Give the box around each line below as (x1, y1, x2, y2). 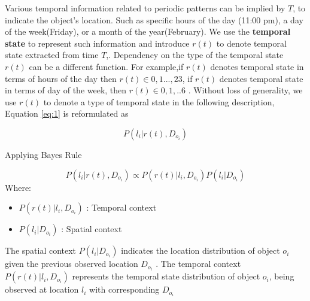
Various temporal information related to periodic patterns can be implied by (5, 2, 285, 14)
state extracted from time (5, 48, 99, 61)
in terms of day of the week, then (5, 84, 127, 96)
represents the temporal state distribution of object (72, 270, 260, 282)
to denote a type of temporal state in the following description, (43, 95, 275, 108)
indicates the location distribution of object (121, 244, 280, 257)
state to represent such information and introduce (5, 37, 190, 49)
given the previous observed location (5, 257, 138, 270)
